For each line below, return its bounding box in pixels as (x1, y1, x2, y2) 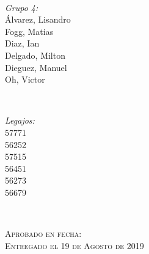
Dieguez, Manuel (5, 61, 67, 73)
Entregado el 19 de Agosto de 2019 (5, 239, 144, 252)
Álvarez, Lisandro (5, 13, 71, 26)
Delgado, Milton (5, 48, 65, 61)
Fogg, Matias (5, 24, 54, 37)
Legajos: (5, 114, 35, 127)
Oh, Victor (5, 73, 45, 86)
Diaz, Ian (5, 37, 40, 50)
